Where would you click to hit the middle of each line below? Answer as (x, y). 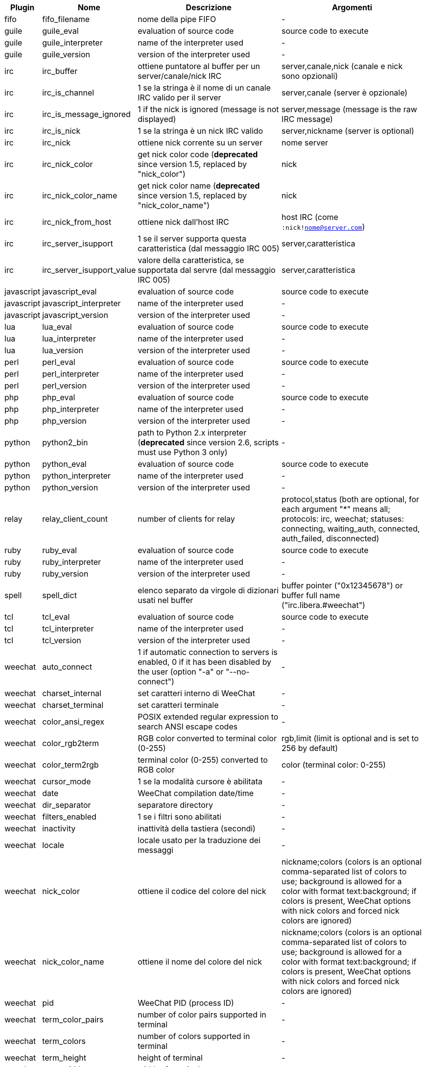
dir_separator (67, 805)
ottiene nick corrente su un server (200, 143)
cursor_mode (67, 781)
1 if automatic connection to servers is (208, 652)
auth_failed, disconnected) (331, 538)
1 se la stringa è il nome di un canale (204, 88)
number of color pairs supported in (202, 1015)
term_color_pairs (73, 1019)
